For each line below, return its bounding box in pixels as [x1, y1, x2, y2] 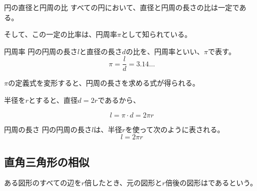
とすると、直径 [28, 95, 78, 105]
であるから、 [97, 95, 140, 105]
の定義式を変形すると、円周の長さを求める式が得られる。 [8, 78, 200, 88]
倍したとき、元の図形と [84, 177, 162, 188]
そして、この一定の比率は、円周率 [4, 29, 117, 40]
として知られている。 [121, 29, 192, 40]
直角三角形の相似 [4, 154, 89, 169]
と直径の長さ [79, 46, 122, 56]
